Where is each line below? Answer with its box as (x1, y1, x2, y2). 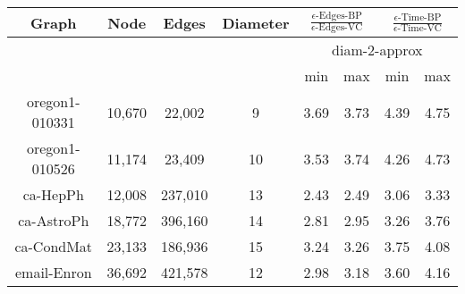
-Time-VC (397, 23, 442, 34)
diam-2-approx (332, 39, 423, 61)
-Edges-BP (316, 11, 362, 21)
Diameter (222, 12, 290, 33)
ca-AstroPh (18, 210, 89, 231)
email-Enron (14, 262, 92, 283)
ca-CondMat (14, 236, 93, 257)
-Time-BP (397, 13, 442, 23)
